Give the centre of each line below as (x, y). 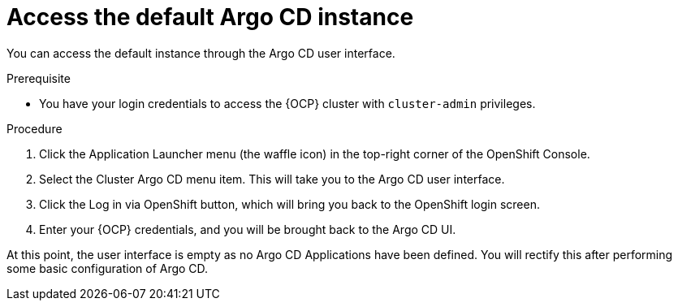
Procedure (35, 128)
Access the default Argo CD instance (210, 17)
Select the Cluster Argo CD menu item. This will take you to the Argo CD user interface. (272, 179)
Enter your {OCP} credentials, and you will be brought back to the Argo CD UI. (248, 229)
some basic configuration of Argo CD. (108, 268)
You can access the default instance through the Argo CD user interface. (201, 53)
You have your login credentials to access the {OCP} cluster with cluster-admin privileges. (287, 103)
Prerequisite (39, 78)
